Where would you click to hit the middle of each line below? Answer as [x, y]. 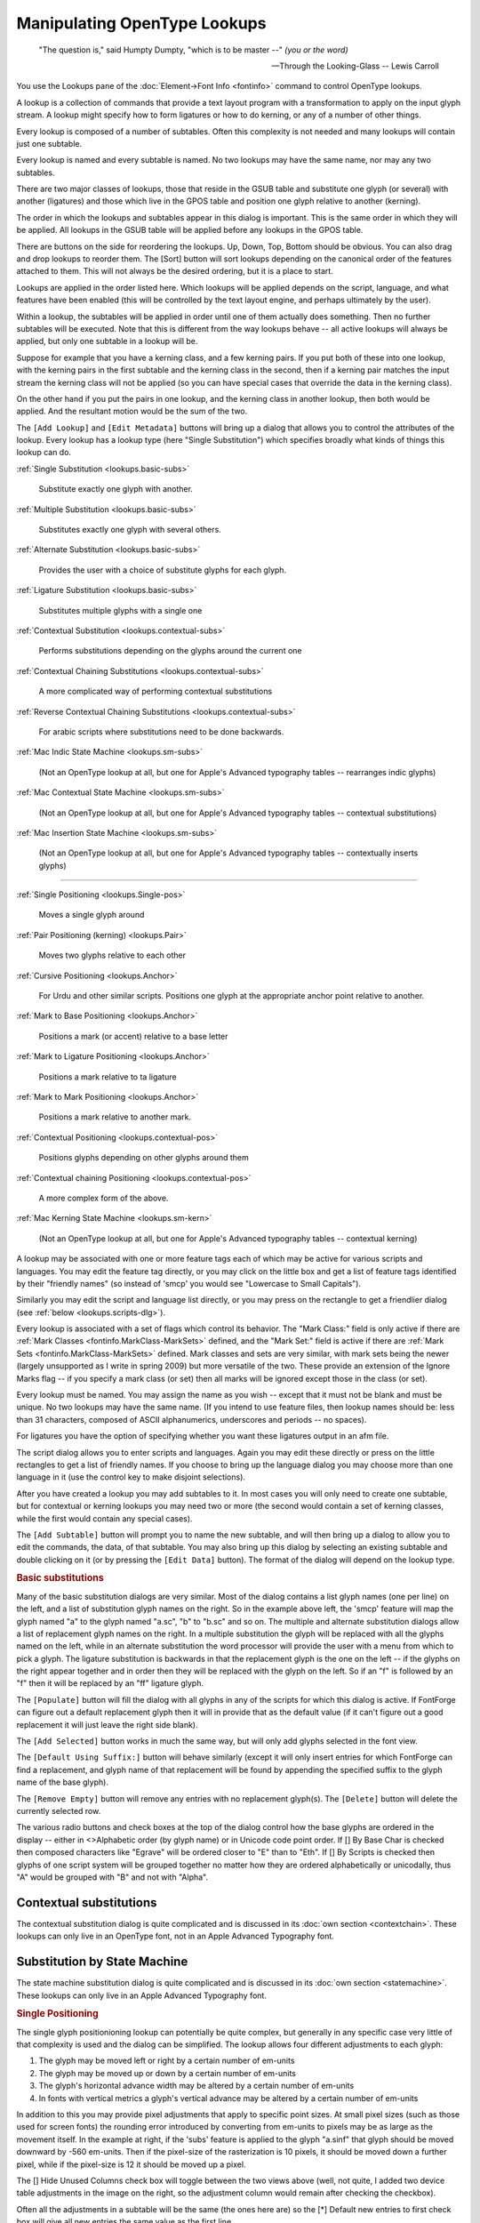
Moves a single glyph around [92, 915]
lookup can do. [44, 453]
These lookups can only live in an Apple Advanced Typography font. [141, 1995]
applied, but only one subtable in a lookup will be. [107, 341]
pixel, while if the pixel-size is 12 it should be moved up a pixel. [131, 2164]
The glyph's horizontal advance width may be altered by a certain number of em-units [196, 2086]
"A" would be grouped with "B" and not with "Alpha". [112, 1877]
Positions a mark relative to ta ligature [108, 1077]
